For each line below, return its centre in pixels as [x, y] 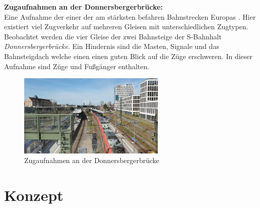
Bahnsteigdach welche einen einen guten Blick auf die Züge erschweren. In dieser [128, 56]
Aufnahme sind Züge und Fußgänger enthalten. [77, 66]
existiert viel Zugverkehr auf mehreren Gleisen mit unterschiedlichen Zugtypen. [126, 27]
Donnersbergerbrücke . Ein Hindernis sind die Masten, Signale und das [112, 46]
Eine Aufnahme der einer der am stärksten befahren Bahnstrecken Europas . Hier [130, 16]
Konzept [34, 195]
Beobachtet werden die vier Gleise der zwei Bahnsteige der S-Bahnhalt [113, 36]
